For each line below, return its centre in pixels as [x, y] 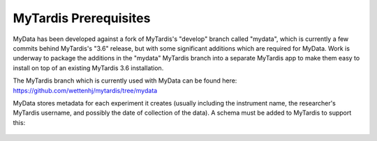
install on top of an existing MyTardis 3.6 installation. [88, 68]
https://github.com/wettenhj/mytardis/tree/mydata [85, 90]
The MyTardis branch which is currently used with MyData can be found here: [125, 81]
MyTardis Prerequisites [82, 18]
